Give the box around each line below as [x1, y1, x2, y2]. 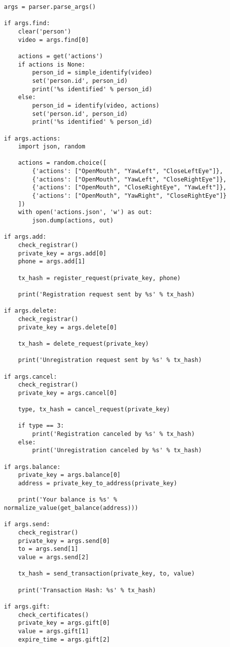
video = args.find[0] [18, 36, 89, 43]
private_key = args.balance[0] [18, 471, 121, 479]
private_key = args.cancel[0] [18, 389, 117, 396]
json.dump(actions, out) [32, 217, 114, 224]
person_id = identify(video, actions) [32, 102, 159, 109]
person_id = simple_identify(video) [32, 69, 153, 76]
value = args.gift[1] [18, 627, 89, 635]
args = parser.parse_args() [4, 3, 96, 10]
